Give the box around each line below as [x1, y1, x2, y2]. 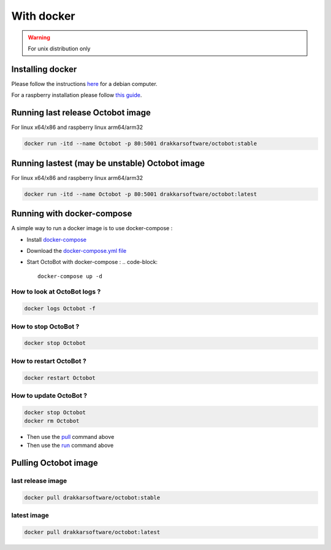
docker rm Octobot [24, 417, 80, 425]
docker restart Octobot [24, 374, 96, 381]
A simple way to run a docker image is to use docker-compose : [11, 225, 173, 232]
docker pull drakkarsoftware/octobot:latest [24, 529, 161, 536]
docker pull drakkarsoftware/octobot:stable [24, 494, 161, 501]
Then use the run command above [26, 442, 114, 449]
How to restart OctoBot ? [11, 357, 87, 365]
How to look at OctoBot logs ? [11, 287, 101, 296]
